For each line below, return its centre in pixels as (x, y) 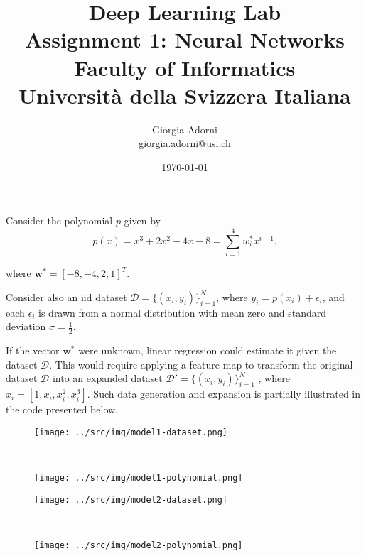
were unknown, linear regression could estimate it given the (208, 350)
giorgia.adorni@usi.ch (185, 143)
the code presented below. (62, 409)
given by (142, 220)
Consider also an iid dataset (66, 296)
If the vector (33, 350)
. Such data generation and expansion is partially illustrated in (224, 394)
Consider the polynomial (59, 220)
